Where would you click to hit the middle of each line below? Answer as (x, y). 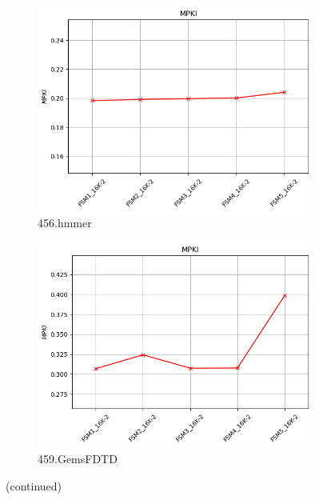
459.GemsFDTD (78, 459)
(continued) (34, 485)
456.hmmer (65, 223)
